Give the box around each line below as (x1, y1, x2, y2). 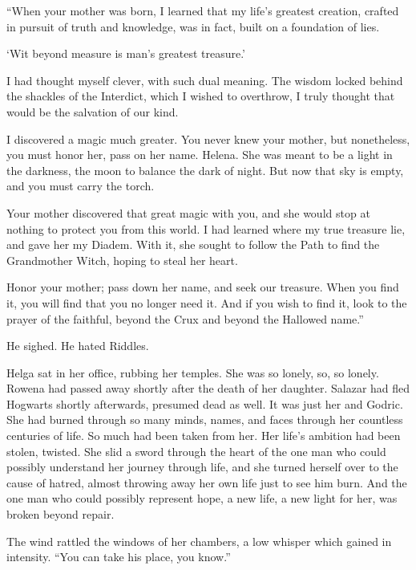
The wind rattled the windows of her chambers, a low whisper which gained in (6, 532, 392, 549)
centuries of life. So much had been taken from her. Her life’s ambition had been (6, 427, 401, 444)
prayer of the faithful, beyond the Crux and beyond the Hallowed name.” (6, 310, 364, 327)
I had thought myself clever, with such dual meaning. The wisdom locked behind (6, 71, 403, 88)
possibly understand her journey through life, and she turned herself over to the (6, 458, 398, 475)
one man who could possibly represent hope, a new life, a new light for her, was (6, 490, 398, 507)
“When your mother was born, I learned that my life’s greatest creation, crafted (6, 2, 399, 18)
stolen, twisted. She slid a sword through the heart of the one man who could (6, 442, 386, 459)
